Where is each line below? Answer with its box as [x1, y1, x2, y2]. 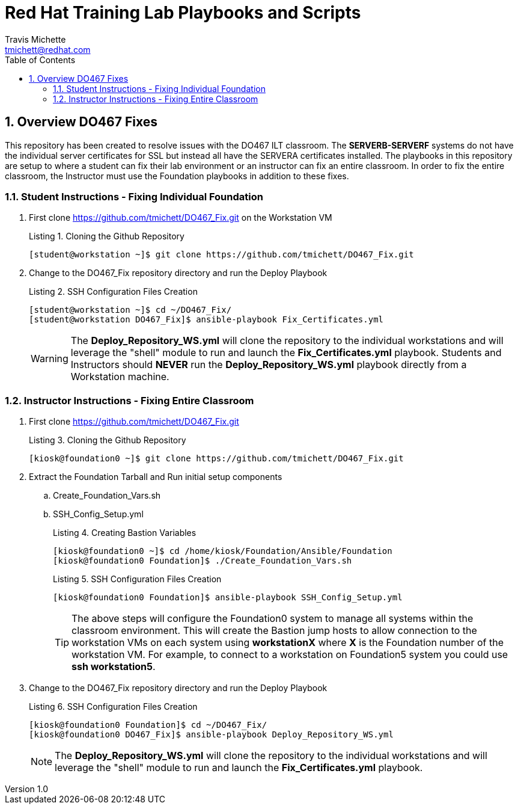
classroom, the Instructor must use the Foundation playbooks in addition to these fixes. [5, 170, 349, 181]
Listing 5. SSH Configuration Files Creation [53, 574, 222, 585]
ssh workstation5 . [72, 660, 156, 673]
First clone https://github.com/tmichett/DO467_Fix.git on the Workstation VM [29, 212, 332, 223]
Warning [31, 352, 69, 365]
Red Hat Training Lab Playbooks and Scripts [5, 2, 361, 23]
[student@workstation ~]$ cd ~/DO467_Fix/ [29, 305, 232, 315]
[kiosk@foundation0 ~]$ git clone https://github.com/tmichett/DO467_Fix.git [29, 454, 404, 464]
